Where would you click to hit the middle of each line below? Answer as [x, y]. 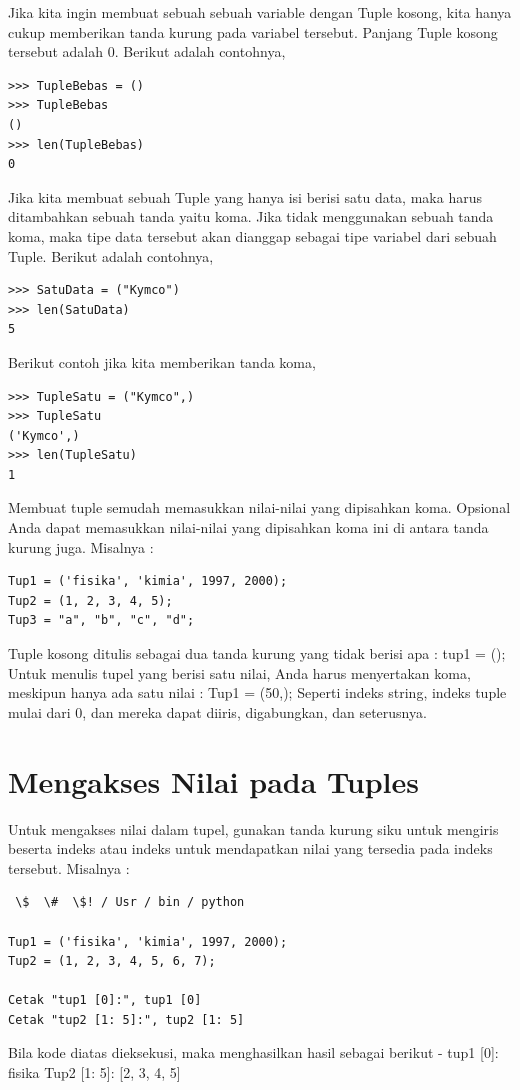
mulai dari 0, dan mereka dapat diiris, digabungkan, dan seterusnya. [217, 711]
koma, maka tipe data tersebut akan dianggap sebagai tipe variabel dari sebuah [252, 235]
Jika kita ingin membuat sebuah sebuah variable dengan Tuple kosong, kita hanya [260, 12]
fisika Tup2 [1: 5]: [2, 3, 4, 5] [94, 1072]
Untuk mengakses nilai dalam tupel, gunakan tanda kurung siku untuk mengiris [253, 828]
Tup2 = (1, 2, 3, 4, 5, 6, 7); [112, 961]
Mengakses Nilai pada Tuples [213, 780]
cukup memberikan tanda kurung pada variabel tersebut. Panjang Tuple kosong [253, 31]
